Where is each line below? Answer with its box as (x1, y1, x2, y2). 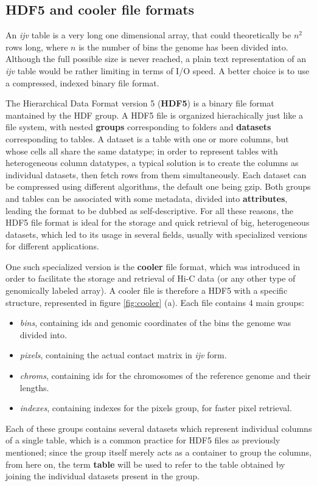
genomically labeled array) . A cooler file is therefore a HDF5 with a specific (5, 284, 288, 297)
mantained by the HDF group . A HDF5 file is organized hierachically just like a (5, 108, 304, 121)
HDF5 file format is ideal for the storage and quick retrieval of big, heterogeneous (5, 216, 310, 229)
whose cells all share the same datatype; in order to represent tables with (5, 144, 278, 157)
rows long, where (5, 40, 68, 53)
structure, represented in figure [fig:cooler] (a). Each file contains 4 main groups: (5, 296, 304, 308)
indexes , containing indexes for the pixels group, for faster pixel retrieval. (19, 401, 292, 414)
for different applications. (5, 240, 99, 252)
